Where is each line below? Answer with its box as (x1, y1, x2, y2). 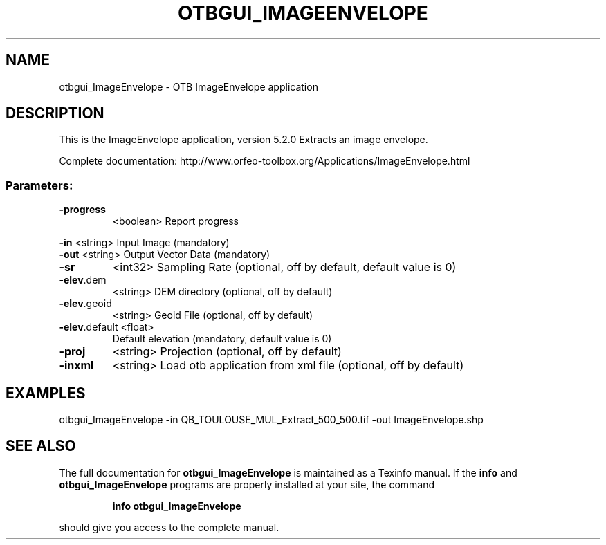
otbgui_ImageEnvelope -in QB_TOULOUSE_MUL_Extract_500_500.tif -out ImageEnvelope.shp (59, 414, 484, 426)
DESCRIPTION (6, 104, 104, 122)
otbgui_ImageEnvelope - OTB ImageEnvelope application (59, 80, 318, 93)
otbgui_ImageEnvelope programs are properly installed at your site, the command (59, 478, 435, 490)
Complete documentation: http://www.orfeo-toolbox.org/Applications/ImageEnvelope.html (59, 155, 470, 167)
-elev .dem (59, 274, 107, 286)
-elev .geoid (59, 297, 112, 310)
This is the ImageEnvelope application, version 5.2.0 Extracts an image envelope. (59, 133, 428, 146)
